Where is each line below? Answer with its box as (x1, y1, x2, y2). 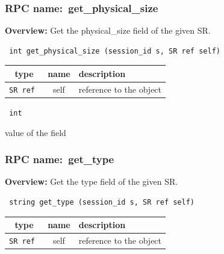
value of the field (5, 126, 66, 138)
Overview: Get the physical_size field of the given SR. (5, 24, 211, 37)
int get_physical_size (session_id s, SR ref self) (9, 46, 220, 55)
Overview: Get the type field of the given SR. (5, 175, 178, 188)
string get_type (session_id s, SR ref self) (9, 197, 194, 206)
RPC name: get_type (5, 152, 114, 167)
